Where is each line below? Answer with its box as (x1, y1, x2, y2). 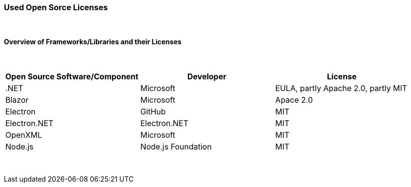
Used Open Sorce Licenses (4, 2, 108, 12)
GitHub (140, 106, 166, 116)
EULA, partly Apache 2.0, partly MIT (275, 83, 408, 93)
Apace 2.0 (275, 94, 313, 105)
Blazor (5, 94, 29, 105)
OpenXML (5, 130, 42, 140)
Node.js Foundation (140, 141, 212, 151)
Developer (187, 71, 226, 81)
